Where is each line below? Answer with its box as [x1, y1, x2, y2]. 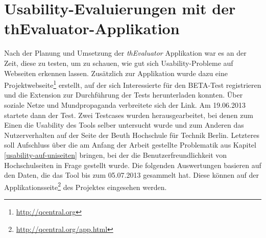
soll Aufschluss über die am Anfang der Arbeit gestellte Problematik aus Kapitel [4, 139, 256, 150]
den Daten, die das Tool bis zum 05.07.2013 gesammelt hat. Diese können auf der [4, 170, 259, 180]
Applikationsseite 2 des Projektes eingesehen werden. [4, 180, 167, 192]
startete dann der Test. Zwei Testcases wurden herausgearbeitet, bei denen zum [4, 109, 253, 120]
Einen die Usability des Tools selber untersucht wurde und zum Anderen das [4, 120, 244, 130]
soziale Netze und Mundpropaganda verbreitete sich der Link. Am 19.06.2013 [4, 99, 246, 110]
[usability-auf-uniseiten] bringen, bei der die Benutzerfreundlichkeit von [4, 149, 227, 160]
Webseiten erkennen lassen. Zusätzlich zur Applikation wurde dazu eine [4, 67, 228, 78]
